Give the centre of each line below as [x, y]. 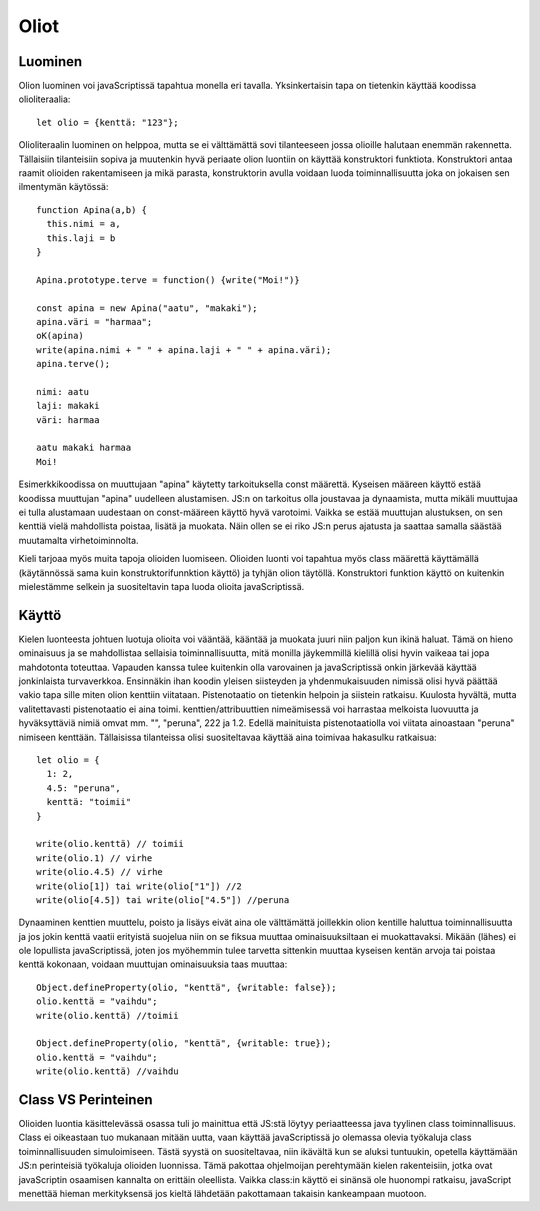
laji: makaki [68, 406]
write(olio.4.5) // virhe [100, 872]
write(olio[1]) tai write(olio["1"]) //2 [139, 886]
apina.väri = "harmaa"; [94, 321]
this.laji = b [81, 238]
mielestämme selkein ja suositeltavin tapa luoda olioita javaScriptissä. [161, 586]
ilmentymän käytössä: [63, 187]
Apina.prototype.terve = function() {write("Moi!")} [168, 279]
